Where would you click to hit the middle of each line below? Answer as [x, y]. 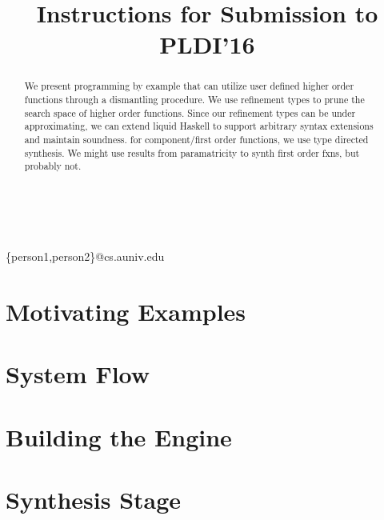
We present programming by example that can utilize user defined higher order [189, 86]
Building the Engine [119, 436]
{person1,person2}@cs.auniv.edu [85, 256]
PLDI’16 [207, 44]
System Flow [78, 374]
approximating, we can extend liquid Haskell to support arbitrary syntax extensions [199, 126]
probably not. [53, 166]
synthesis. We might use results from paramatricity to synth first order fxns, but [192, 152]
